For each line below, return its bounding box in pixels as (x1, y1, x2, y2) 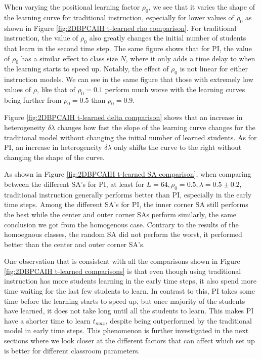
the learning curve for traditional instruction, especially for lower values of (4, 12, 234, 22)
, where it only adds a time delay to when (125, 53, 255, 63)
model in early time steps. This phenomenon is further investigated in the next (4, 325, 249, 336)
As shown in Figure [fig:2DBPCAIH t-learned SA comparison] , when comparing (4, 169, 251, 179)
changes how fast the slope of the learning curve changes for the (57, 122, 255, 132)
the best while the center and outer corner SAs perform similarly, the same (4, 209, 237, 219)
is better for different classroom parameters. (4, 345, 140, 355)
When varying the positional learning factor (4, 2, 140, 12)
